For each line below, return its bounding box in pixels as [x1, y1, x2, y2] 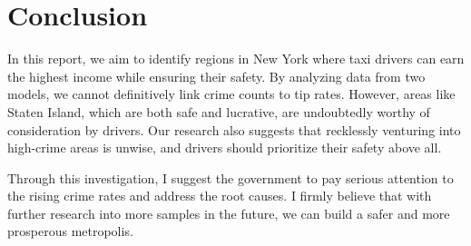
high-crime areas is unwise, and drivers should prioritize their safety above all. [7, 138, 442, 157]
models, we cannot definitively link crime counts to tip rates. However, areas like [7, 84, 456, 103]
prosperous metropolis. [7, 221, 133, 241]
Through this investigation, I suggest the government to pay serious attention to [7, 168, 454, 187]
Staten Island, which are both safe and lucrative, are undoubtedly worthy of [7, 102, 430, 121]
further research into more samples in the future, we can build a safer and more [7, 203, 450, 222]
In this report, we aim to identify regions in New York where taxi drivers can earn [7, 49, 465, 68]
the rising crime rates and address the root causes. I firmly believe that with [7, 186, 432, 205]
